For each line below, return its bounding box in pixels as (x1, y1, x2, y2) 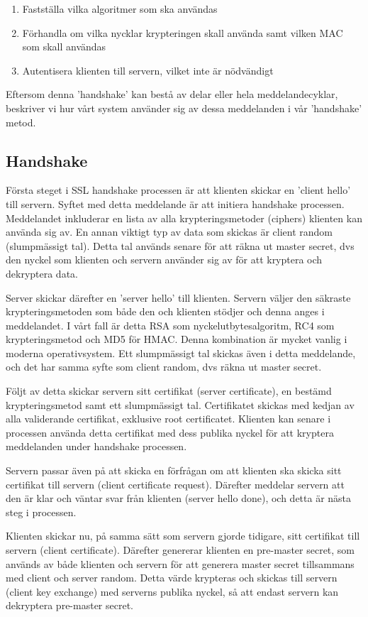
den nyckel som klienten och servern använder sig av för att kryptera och (6, 252, 323, 267)
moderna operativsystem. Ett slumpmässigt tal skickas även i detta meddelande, (6, 345, 356, 360)
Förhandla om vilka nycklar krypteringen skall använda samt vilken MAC (22, 25, 343, 40)
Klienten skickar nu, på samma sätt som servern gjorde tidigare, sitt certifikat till (6, 528, 360, 543)
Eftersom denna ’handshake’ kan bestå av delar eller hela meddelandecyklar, (6, 87, 338, 102)
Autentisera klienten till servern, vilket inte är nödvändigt (22, 62, 274, 77)
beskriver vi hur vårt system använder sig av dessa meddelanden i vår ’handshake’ (6, 100, 362, 115)
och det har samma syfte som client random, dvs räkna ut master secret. (6, 359, 322, 374)
